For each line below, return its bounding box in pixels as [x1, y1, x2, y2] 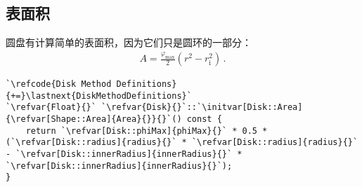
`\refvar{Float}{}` [6, 102, 96, 113]
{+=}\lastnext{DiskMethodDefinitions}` [6, 90, 192, 101]
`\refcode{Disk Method [6, 79, 112, 90]
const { [186, 114, 222, 125]
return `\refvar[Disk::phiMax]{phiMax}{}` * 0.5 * [25, 125, 268, 136]
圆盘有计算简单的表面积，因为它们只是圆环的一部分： [6, 35, 252, 50]
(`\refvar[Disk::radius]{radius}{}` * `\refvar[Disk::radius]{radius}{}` [6, 137, 358, 148]
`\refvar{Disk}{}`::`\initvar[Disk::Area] [101, 102, 303, 113]
